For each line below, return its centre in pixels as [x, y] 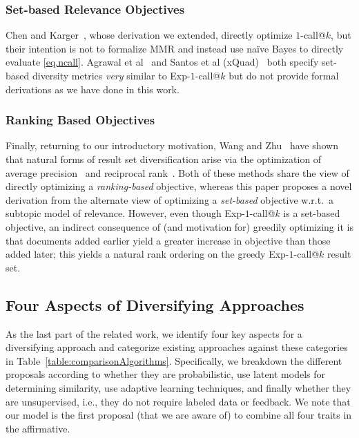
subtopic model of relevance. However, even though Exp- [125, 213]
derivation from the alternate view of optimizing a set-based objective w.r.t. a [170, 199]
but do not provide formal [284, 75]
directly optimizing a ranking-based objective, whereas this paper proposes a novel [179, 186]
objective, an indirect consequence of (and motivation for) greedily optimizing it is [179, 226]
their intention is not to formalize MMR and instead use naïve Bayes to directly [175, 48]
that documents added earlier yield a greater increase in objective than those [168, 240]
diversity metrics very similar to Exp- [111, 75]
